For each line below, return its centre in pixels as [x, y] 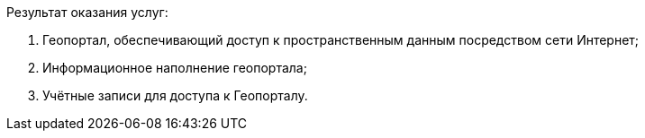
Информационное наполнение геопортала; [175, 68]
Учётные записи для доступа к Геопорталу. [175, 95]
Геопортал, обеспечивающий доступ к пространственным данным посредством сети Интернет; [341, 40]
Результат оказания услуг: [87, 12]
